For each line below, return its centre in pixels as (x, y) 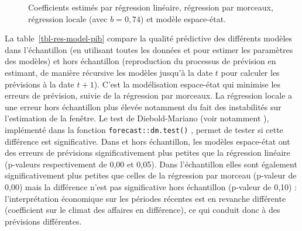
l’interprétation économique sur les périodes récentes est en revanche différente (145, 198)
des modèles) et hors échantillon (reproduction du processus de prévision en (140, 61)
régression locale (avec (68, 18)
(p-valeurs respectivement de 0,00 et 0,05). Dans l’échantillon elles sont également (151, 164)
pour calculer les (250, 72)
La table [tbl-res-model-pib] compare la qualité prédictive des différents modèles (149, 38)
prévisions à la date (40, 84)
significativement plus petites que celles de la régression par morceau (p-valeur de (151, 175)
